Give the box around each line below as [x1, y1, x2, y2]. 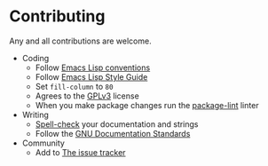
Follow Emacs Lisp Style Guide [35, 71, 148, 82]
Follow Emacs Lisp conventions [35, 62, 151, 73]
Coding [21, 52, 50, 63]
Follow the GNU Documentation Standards [35, 128, 191, 138]
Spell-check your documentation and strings [35, 118, 199, 130]
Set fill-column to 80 [35, 81, 114, 91]
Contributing [9, 6, 106, 27]
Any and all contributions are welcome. [9, 36, 153, 46]
